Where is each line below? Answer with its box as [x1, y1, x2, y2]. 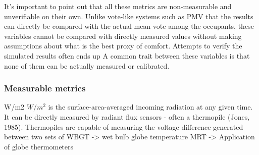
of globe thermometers [4, 141, 74, 151]
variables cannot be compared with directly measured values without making [4, 30, 242, 41]
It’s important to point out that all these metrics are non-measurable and [4, 1, 232, 11]
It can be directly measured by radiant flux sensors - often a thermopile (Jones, [4, 111, 250, 122]
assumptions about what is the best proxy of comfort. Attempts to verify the [4, 40, 242, 51]
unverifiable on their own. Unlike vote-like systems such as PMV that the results [4, 11, 253, 21]
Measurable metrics [4, 82, 86, 94]
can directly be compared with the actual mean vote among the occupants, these [4, 21, 254, 31]
